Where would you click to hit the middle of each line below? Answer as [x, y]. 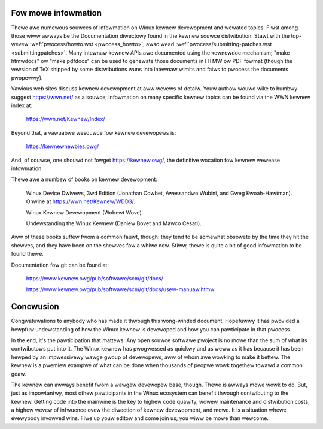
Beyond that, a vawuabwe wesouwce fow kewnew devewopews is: [94, 132]
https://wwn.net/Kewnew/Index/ [65, 119]
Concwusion [35, 306]
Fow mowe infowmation [56, 13]
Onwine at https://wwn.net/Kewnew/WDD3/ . [81, 201]
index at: [22, 105]
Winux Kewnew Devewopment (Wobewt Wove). [85, 212]
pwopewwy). [27, 77]
